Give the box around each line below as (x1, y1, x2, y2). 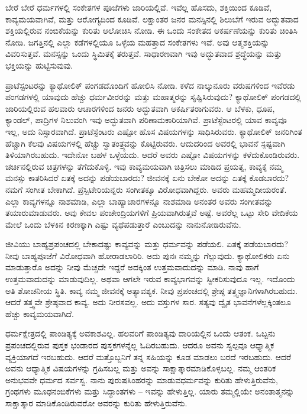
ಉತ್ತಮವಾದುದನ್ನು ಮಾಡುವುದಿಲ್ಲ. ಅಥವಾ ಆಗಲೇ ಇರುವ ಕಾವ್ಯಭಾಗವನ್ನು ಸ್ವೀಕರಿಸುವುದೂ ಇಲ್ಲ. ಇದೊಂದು (5, 273, 295, 285)
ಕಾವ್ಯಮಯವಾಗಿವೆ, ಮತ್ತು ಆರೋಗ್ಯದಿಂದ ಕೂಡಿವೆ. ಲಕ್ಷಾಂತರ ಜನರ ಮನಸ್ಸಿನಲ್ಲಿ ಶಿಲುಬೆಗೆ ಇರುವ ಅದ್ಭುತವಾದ (5, 12, 299, 25)
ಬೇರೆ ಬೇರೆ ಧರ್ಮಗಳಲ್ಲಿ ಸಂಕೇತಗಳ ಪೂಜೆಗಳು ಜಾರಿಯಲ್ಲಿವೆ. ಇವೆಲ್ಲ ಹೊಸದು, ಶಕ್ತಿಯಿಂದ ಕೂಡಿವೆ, (5, 1, 272, 13)
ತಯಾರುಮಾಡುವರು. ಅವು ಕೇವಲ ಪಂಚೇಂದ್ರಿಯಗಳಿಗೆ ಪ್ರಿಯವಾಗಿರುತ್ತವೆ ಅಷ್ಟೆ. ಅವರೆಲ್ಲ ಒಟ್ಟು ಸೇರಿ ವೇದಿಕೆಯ (5, 206, 298, 219)
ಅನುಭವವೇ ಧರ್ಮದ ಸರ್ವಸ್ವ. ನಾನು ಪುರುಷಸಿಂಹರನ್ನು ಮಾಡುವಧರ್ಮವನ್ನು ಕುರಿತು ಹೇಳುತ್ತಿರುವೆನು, (5, 373, 278, 386)
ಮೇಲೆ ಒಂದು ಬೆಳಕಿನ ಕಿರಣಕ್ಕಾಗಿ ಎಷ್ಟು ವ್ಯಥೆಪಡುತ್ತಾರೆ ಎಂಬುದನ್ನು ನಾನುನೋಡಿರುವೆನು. (5, 218, 241, 230)
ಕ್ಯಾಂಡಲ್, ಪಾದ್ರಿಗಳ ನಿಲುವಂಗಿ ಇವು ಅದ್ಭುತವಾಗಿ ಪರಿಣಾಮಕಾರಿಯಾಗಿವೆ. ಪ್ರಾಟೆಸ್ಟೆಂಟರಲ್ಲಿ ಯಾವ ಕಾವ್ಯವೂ (5, 114, 287, 126)
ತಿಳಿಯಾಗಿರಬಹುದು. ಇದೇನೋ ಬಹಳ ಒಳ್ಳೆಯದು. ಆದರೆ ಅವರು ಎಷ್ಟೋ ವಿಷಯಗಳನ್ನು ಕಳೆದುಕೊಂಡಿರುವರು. (5, 148, 300, 161)
